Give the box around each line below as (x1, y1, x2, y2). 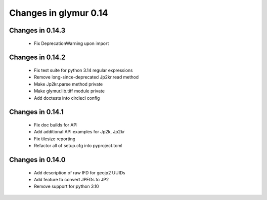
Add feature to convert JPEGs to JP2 (34, 176, 109, 182)
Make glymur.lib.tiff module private (34, 88, 105, 94)
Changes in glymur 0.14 (9, 7, 108, 18)
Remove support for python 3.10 (34, 183, 99, 190)
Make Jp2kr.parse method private (34, 81, 103, 87)
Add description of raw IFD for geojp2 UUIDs (34, 169, 126, 175)
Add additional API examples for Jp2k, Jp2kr (34, 129, 125, 135)
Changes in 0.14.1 (9, 108, 64, 116)
